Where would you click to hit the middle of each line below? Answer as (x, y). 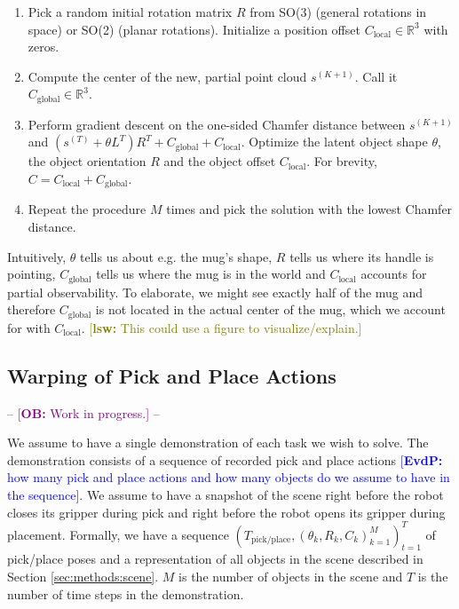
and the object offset (220, 161)
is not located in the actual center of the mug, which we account (270, 309)
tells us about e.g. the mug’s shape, (176, 256)
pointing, (32, 274)
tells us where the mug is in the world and (211, 274)
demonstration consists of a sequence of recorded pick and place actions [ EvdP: (225, 459)
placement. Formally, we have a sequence (118, 534)
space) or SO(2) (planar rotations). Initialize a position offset (194, 29)
